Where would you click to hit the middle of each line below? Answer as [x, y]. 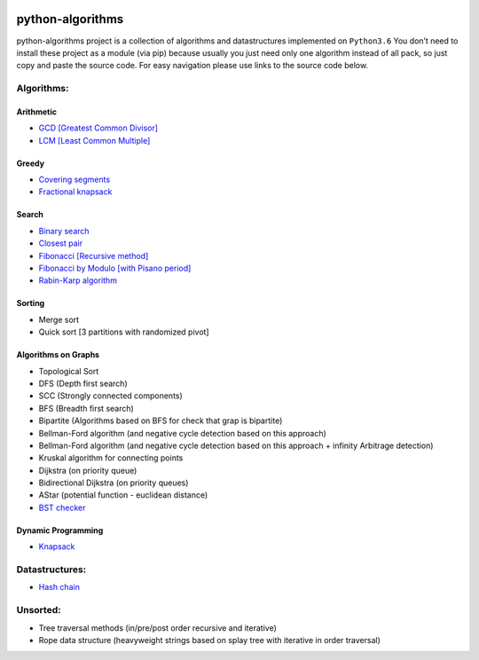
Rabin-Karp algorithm [78, 280]
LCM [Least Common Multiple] [94, 140]
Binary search [64, 231]
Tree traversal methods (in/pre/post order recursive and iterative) [157, 628]
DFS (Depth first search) [83, 383]
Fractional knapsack [75, 192]
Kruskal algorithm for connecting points [111, 458]
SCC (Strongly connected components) [111, 396]
